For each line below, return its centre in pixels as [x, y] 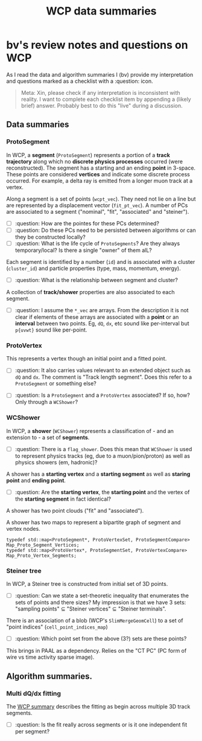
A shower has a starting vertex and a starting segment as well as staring [98, 474]
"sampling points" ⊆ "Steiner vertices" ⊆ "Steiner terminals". [90, 609]
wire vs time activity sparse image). [50, 657]
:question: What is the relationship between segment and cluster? [96, 280]
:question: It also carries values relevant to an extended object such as [103, 370]
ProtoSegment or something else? [55, 383]
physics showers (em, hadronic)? [56, 462]
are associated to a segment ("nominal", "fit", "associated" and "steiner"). [98, 211]
